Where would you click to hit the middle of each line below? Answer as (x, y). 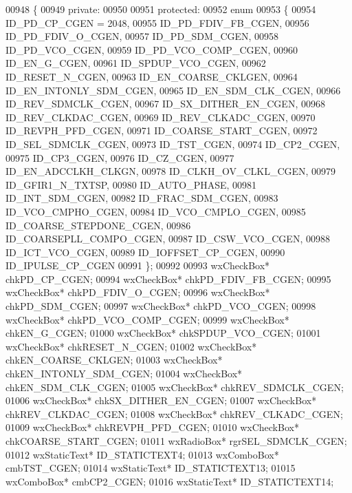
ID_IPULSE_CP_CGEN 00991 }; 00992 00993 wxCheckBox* (138, 265)
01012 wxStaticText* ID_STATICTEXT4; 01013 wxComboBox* (142, 454)
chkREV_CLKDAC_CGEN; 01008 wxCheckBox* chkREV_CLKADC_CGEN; (174, 413)
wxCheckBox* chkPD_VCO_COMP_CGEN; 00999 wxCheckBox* (147, 319)
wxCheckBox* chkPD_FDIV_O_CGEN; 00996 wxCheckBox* (138, 292)
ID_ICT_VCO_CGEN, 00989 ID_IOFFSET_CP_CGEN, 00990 (145, 252)
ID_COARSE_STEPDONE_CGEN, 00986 (98, 225)
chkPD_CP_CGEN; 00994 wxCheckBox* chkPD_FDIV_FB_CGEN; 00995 (168, 279)
